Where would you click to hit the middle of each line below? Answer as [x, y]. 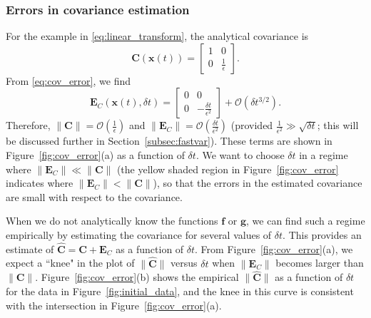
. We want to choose [240, 155]
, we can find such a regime [306, 221]
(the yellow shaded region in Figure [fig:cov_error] [228, 169]
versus [184, 263]
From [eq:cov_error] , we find [68, 80]
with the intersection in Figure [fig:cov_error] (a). [114, 305]
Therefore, [28, 125]
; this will [338, 125]
